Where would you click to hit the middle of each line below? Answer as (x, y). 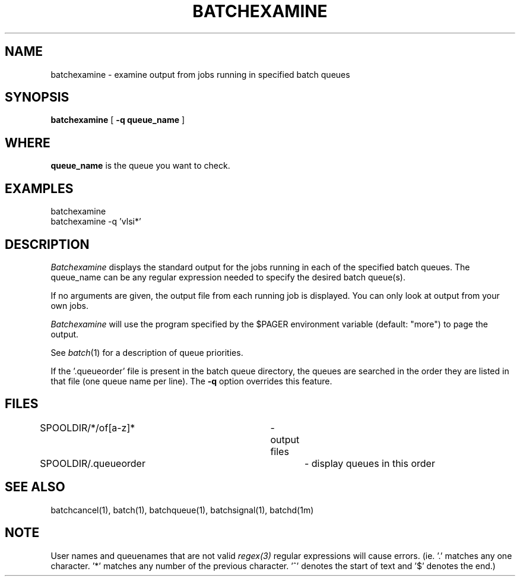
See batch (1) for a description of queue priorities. (147, 352)
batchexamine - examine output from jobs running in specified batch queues (200, 74)
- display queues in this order (370, 463)
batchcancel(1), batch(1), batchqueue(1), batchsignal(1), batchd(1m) (182, 510)
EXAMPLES (39, 188)
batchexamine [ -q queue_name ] (118, 120)
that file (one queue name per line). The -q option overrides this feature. (191, 381)
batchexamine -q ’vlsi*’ (96, 222)
